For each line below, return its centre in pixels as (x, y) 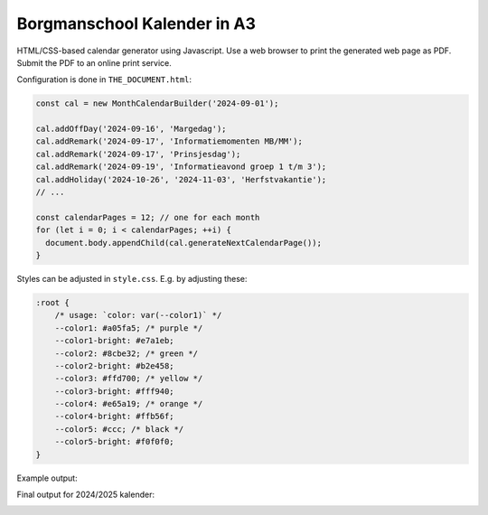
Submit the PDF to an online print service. (94, 62)
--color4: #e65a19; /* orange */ (129, 404)
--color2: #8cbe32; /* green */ (127, 353)
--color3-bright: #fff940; (115, 391)
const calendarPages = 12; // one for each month (148, 217)
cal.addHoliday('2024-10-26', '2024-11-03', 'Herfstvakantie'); (181, 179)
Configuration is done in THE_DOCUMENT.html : (104, 80)
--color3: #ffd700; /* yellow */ (129, 379)
